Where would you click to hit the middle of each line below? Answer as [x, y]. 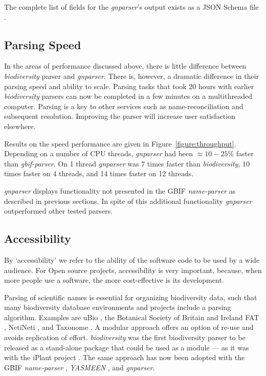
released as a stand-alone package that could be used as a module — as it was [127, 347]
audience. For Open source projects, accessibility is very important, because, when [133, 270]
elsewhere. [20, 126]
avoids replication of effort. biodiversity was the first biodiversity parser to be [125, 337]
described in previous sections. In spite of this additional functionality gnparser [128, 201]
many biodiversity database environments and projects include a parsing [118, 307]
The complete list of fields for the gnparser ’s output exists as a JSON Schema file [131, 7]
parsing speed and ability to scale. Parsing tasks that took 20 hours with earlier [129, 86]
